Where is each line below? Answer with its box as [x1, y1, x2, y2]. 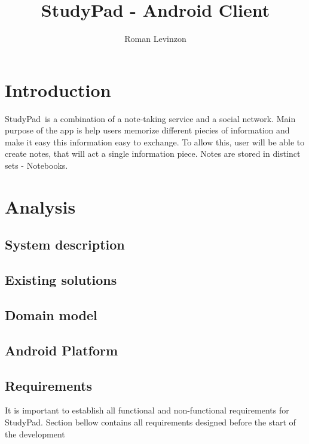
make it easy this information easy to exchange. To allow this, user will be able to [5, 135, 305, 148]
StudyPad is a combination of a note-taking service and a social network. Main [5, 112, 296, 124]
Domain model [5, 305, 97, 324]
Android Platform [5, 340, 118, 359]
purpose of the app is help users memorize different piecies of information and [5, 124, 290, 136]
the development [5, 427, 65, 440]
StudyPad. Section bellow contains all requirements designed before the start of [5, 415, 296, 428]
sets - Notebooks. [5, 159, 68, 172]
